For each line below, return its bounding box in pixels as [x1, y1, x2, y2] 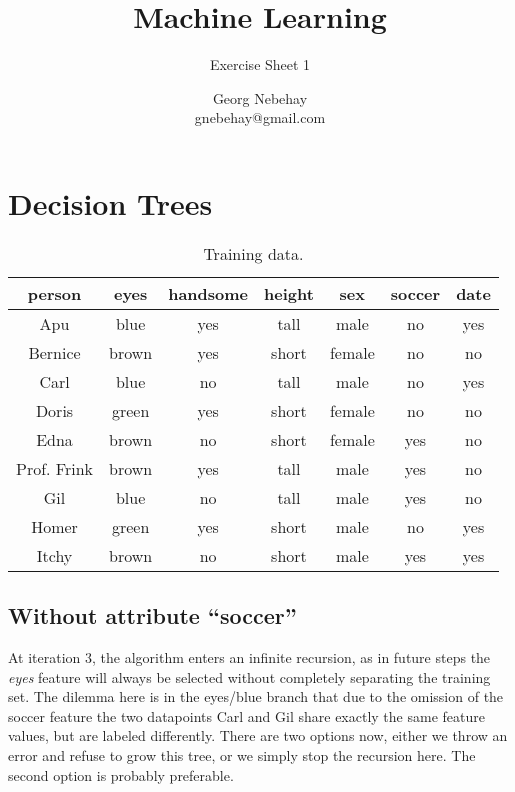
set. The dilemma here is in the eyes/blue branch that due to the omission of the [8, 686, 504, 707]
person [27, 281, 82, 305]
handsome [168, 281, 249, 305]
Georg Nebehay [212, 87, 308, 108]
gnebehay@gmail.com [194, 107, 326, 128]
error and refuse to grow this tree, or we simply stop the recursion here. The [8, 745, 476, 766]
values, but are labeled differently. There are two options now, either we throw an [8, 725, 508, 746]
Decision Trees [8, 182, 213, 223]
